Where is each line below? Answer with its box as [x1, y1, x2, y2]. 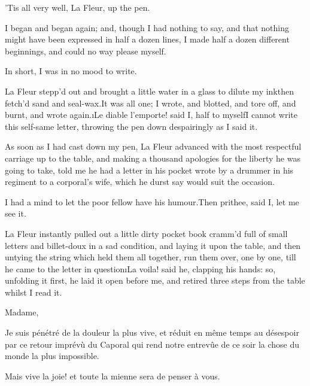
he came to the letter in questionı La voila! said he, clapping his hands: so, [5, 262, 276, 275]
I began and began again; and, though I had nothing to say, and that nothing [5, 21, 290, 34]
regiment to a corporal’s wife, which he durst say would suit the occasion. [5, 175, 275, 188]
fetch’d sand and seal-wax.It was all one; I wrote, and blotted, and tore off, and [5, 96, 296, 109]
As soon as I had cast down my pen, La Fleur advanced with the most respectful [5, 140, 302, 153]
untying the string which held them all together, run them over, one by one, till [5, 251, 296, 263]
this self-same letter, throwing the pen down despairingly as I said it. [5, 120, 258, 132]
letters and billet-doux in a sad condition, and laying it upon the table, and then [5, 239, 301, 251]
